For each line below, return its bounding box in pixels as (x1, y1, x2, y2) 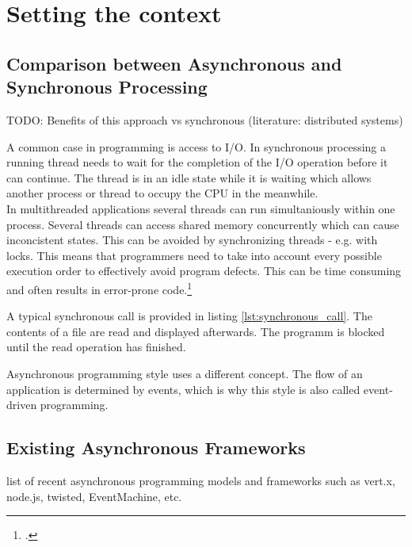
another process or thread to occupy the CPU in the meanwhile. (6, 185, 319, 201)
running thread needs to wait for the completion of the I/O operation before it (6, 154, 388, 170)
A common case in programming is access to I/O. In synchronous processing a (6, 138, 387, 155)
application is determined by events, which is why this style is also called (6, 381, 360, 397)
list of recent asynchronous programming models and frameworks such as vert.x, (6, 472, 395, 488)
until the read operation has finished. (6, 339, 186, 355)
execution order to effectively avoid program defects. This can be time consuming (6, 262, 402, 279)
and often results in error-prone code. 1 (6, 278, 193, 297)
